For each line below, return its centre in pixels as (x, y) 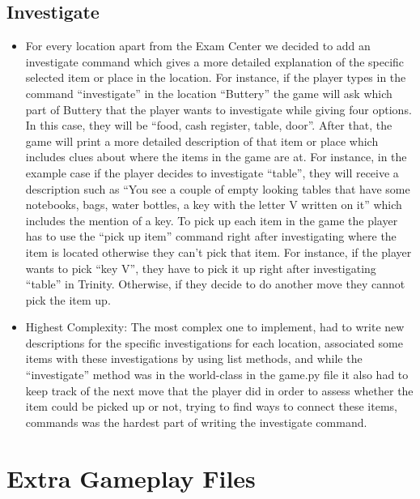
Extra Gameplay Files (131, 478)
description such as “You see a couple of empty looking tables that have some (218, 188)
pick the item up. (68, 299)
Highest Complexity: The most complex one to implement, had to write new (215, 327)
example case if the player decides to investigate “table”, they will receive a (212, 172)
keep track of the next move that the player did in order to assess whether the (219, 390)
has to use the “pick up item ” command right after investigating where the (211, 236)
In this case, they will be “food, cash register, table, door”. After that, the (209, 125)
